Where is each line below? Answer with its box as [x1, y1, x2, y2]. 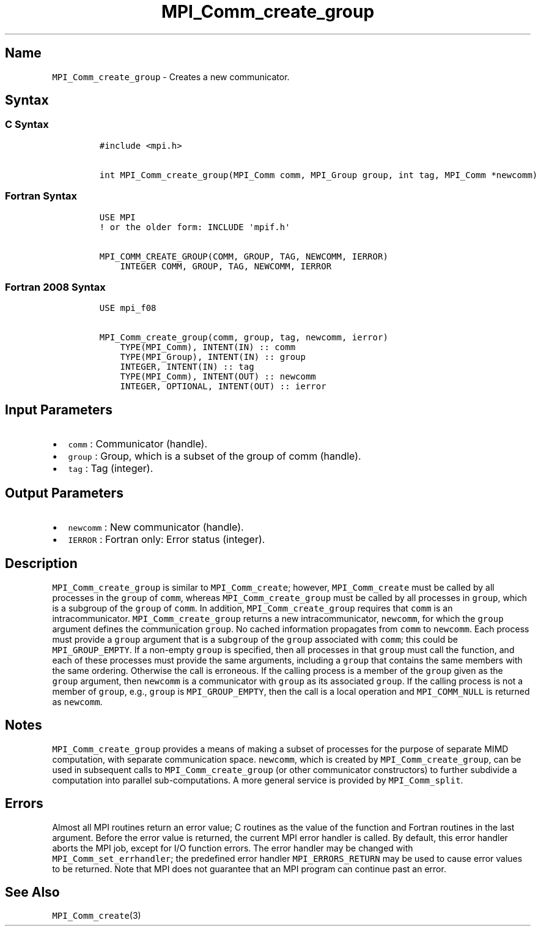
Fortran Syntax [5, 190, 77, 203]
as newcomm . [52, 696, 103, 707]
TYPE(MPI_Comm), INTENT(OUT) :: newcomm [120, 372, 316, 382]
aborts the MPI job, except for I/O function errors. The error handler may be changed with [52, 842, 413, 853]
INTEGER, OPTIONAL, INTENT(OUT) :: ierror [120, 381, 326, 392]
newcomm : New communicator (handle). [68, 521, 244, 533]
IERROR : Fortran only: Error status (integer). [68, 533, 265, 545]
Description [5, 556, 78, 572]
